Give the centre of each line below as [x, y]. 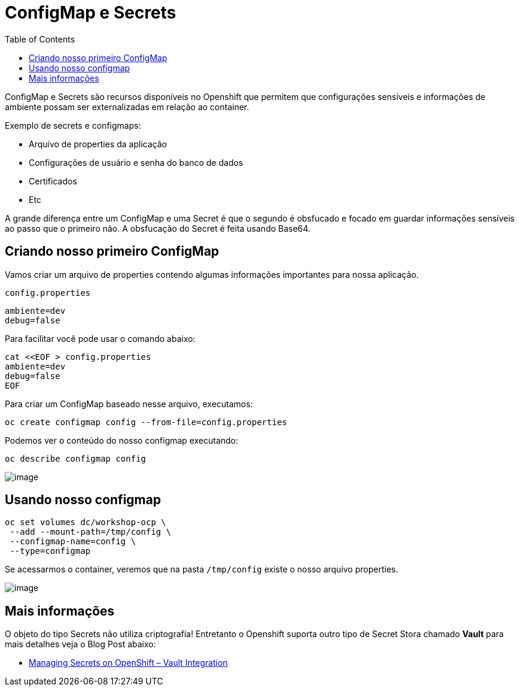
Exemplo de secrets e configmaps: [73, 125]
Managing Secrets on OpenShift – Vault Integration [128, 663]
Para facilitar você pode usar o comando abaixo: [100, 338]
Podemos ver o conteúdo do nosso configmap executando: [122, 440]
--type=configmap [50, 551]
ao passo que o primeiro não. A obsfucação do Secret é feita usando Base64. [158, 228]
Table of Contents [40, 39]
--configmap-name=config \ [73, 542]
